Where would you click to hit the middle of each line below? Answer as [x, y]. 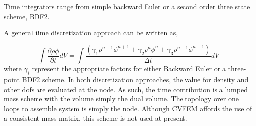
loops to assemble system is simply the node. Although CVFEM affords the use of [128, 108]
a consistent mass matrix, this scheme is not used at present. [96, 118]
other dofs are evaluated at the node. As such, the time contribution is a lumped [126, 89]
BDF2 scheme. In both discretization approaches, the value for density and [135, 79]
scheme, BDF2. [27, 16]
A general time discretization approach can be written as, [91, 33]
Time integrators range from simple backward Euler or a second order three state [127, 6]
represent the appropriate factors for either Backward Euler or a [129, 69]
